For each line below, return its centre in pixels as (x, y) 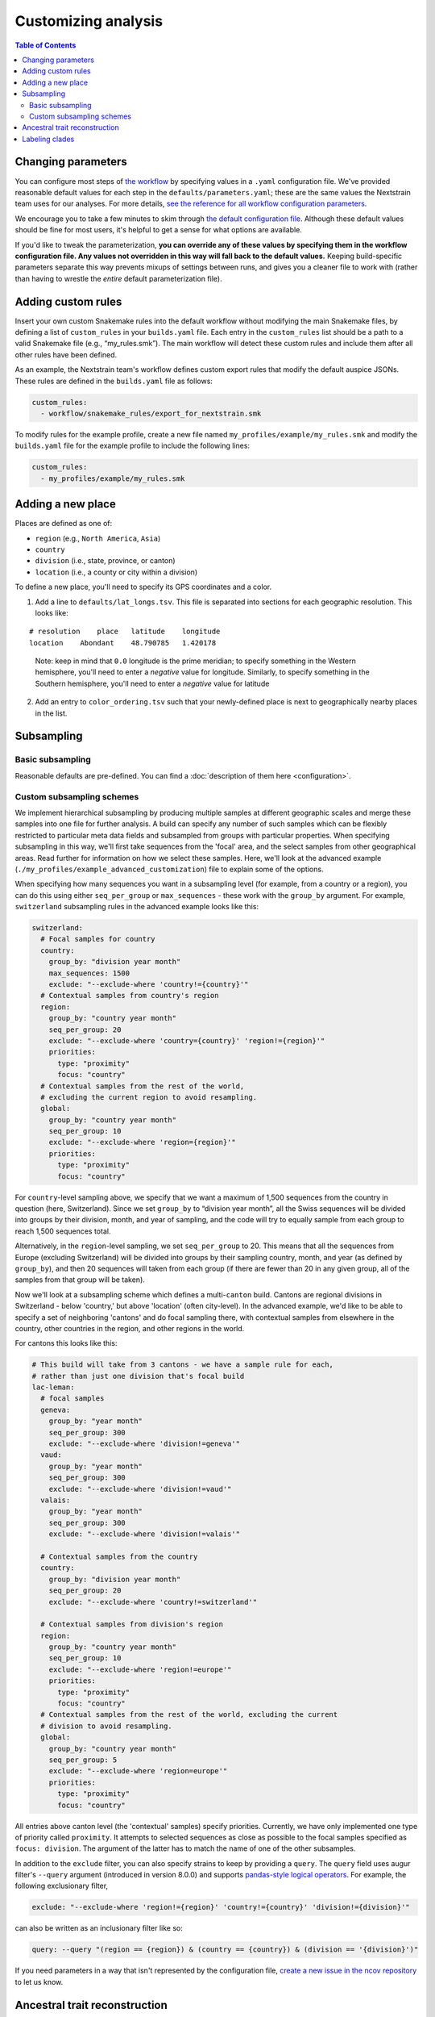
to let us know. (39, 1982)
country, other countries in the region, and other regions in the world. (130, 1328)
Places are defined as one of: (64, 524)
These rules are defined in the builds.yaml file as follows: (114, 381)
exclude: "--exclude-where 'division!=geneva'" (145, 1444)
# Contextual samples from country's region (130, 996)
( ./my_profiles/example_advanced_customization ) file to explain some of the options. (169, 869)
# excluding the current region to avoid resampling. (149, 1097)
